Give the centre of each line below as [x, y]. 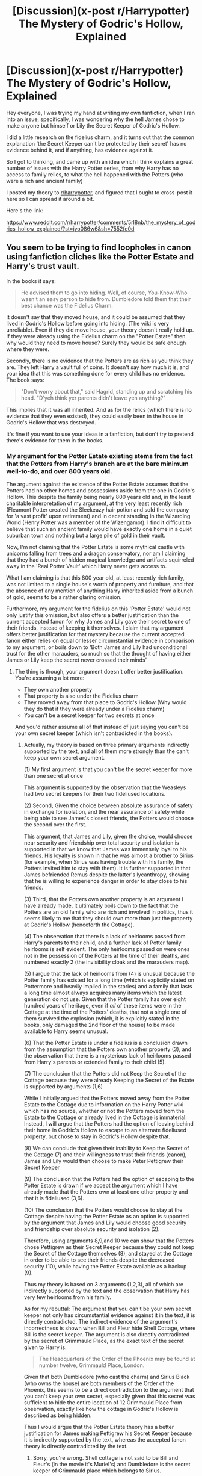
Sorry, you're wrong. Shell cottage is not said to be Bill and [106, 1458]
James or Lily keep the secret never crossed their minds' [77, 660]
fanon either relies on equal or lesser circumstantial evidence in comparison [100, 641]
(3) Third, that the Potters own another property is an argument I [103, 899]
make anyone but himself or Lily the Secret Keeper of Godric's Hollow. [93, 125]
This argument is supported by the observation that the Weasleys [105, 787]
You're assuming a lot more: [50, 678]
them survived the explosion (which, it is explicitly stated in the [102, 1019]
